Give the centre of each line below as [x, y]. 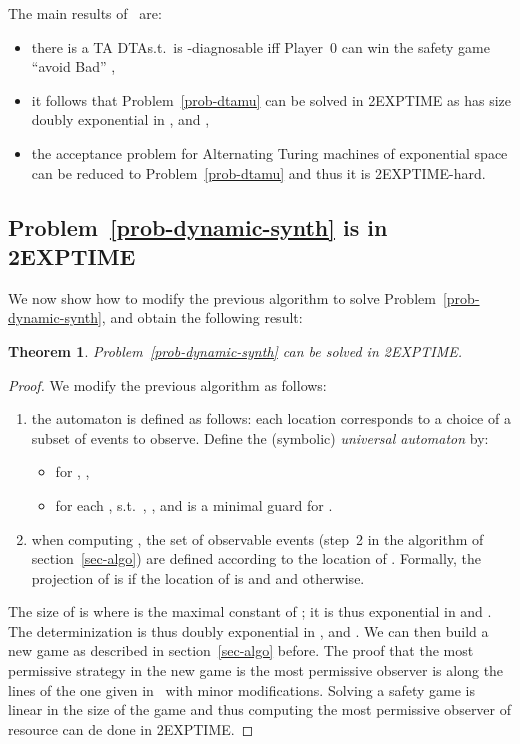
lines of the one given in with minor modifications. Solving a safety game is [242, 689]
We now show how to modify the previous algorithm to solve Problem [222, 297]
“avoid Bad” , [73, 66]
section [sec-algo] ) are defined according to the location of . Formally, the [256, 558]
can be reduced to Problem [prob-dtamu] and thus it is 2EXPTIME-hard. [258, 172]
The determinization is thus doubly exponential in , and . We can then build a [248, 630]
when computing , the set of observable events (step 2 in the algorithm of [257, 538]
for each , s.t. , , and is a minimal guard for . [194, 504]
